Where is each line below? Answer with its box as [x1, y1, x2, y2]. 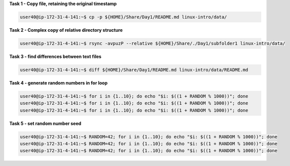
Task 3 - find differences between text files [9, 53, 102, 59]
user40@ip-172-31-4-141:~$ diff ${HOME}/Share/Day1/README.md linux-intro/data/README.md [20, 67, 249, 72]
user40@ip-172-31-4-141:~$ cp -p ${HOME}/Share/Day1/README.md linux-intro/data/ [20, 14, 228, 20]
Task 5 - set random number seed [9, 120, 82, 126]
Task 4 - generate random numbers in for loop [9, 79, 108, 86]
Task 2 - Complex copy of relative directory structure [9, 27, 123, 33]
